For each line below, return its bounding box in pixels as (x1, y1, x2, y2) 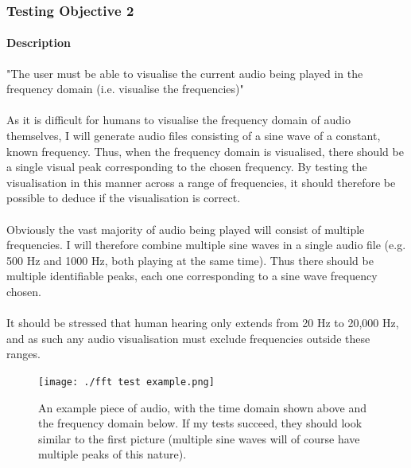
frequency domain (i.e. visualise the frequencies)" (6, 80, 244, 97)
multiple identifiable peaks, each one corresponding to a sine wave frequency (6, 267, 378, 284)
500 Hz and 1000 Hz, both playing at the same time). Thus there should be (6, 252, 374, 268)
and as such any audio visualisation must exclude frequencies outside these (6, 330, 370, 346)
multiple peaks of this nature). (38, 446, 187, 462)
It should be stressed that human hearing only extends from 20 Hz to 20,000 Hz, (6, 314, 399, 331)
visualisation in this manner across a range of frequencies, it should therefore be (6, 174, 396, 190)
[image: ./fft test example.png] (38, 376, 215, 388)
